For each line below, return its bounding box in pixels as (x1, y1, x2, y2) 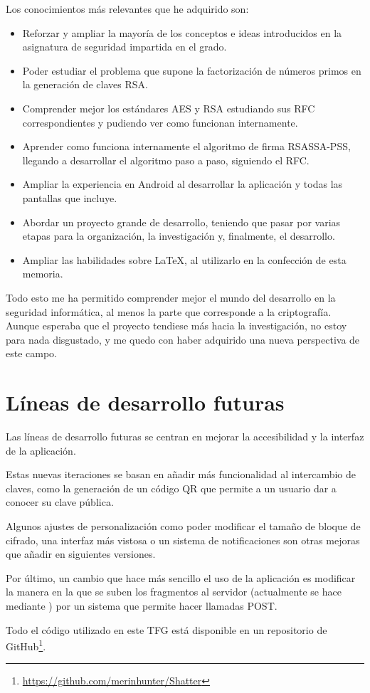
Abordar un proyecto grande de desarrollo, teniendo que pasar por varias (22, 214, 341, 229)
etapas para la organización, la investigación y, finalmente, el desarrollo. (22, 228, 335, 243)
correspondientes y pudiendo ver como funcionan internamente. (22, 115, 298, 129)
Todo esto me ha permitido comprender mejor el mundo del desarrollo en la (6, 290, 336, 305)
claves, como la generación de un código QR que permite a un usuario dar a (6, 480, 337, 495)
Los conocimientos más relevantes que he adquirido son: (6, 1, 249, 16)
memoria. (22, 266, 63, 281)
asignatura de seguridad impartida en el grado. (22, 39, 227, 54)
